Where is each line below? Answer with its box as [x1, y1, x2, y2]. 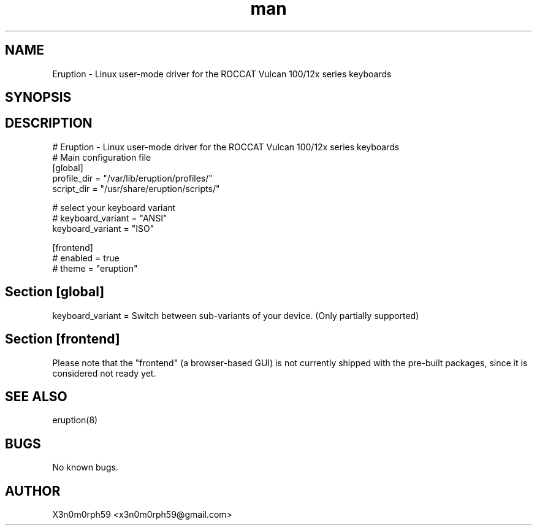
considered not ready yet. [52, 367, 156, 378]
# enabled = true [52, 252, 120, 263]
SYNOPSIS [5, 90, 72, 106]
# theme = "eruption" [52, 263, 138, 274]
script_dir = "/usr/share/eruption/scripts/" [52, 183, 220, 194]
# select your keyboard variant [52, 202, 176, 213]
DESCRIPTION [5, 115, 93, 131]
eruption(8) [52, 415, 98, 426]
